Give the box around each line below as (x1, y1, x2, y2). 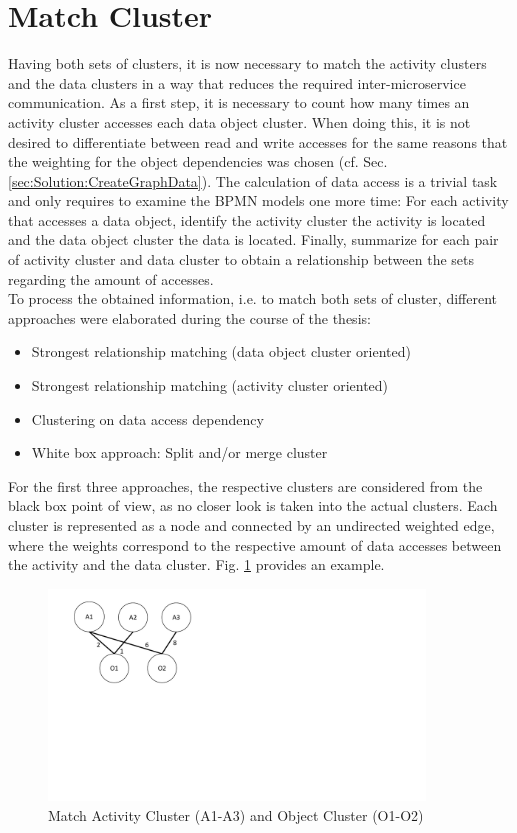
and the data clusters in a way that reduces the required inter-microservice (8, 72, 466, 93)
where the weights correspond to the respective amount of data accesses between (8, 534, 502, 555)
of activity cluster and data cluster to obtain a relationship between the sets (8, 249, 474, 270)
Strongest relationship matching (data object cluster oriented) (31, 341, 411, 362)
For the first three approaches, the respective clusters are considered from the (8, 475, 483, 496)
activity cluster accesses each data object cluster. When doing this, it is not (8, 111, 471, 132)
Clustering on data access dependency (31, 408, 264, 429)
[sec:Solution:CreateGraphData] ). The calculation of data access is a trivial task (8, 170, 498, 191)
